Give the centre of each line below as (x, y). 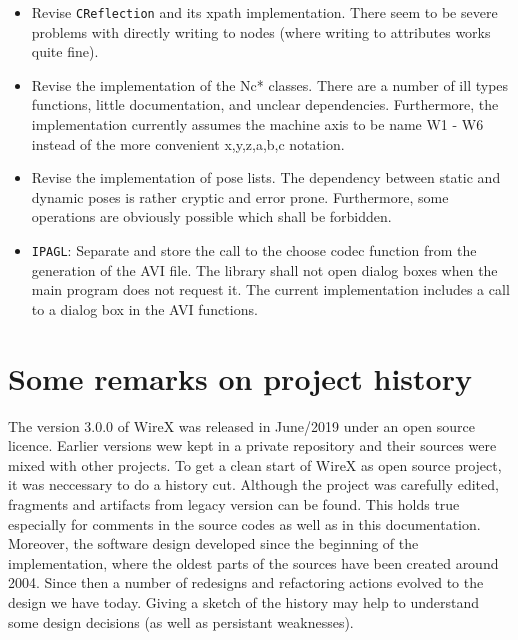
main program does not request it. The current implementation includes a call (270, 289)
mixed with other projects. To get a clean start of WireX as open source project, (255, 464)
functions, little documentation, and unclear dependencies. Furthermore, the (265, 104)
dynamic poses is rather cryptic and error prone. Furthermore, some (240, 196)
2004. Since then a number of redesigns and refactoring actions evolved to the (246, 582)
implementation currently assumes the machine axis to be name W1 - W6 (257, 124)
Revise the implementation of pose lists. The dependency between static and (266, 177)
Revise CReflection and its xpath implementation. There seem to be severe (264, 12)
